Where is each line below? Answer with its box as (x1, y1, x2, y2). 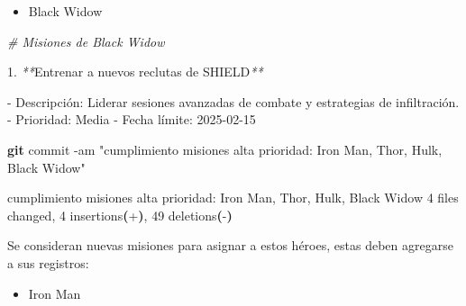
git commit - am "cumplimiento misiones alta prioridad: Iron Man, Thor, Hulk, (7, 139, 443, 158)
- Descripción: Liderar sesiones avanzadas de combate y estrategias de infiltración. (7, 92, 460, 111)
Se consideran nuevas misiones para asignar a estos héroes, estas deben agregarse (7, 236, 453, 255)
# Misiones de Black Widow (7, 31, 165, 50)
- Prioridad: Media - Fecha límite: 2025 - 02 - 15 (7, 110, 256, 129)
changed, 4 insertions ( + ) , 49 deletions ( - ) (7, 205, 233, 224)
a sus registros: (7, 253, 89, 272)
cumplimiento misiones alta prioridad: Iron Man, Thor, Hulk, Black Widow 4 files (7, 188, 459, 207)
